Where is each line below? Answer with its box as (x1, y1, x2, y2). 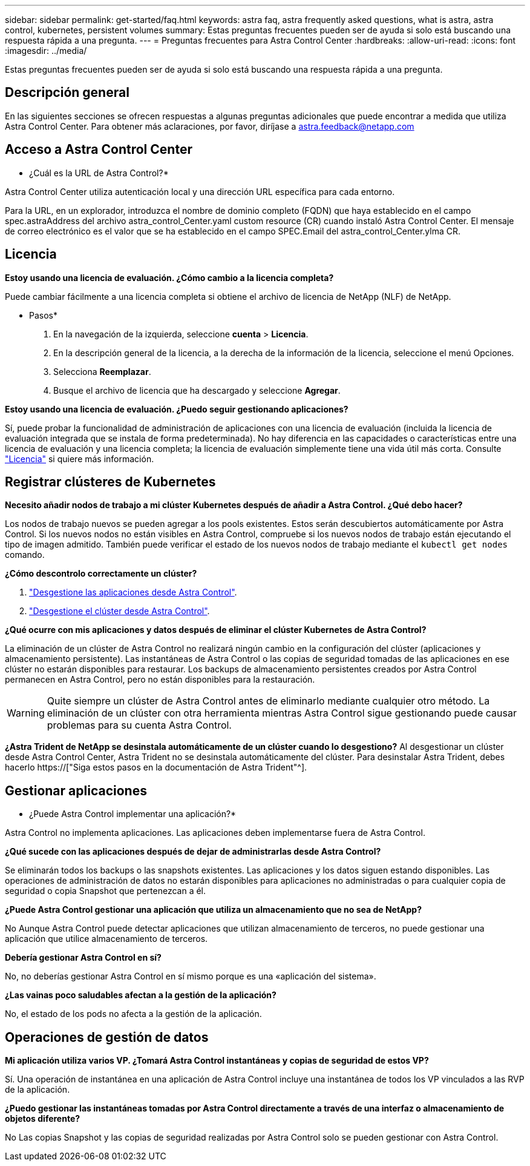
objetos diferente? (5, 1113, 80, 1124)
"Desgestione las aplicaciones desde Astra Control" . (29, 587, 237, 598)
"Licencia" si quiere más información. (5, 453, 154, 464)
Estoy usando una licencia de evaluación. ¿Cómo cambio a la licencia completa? (5, 272, 334, 283)
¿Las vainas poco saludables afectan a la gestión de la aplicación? (5, 990, 276, 1001)
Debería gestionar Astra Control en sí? (5, 952, 162, 963)
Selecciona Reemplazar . (53, 366, 151, 377)
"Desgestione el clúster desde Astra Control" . (29, 606, 210, 617)
